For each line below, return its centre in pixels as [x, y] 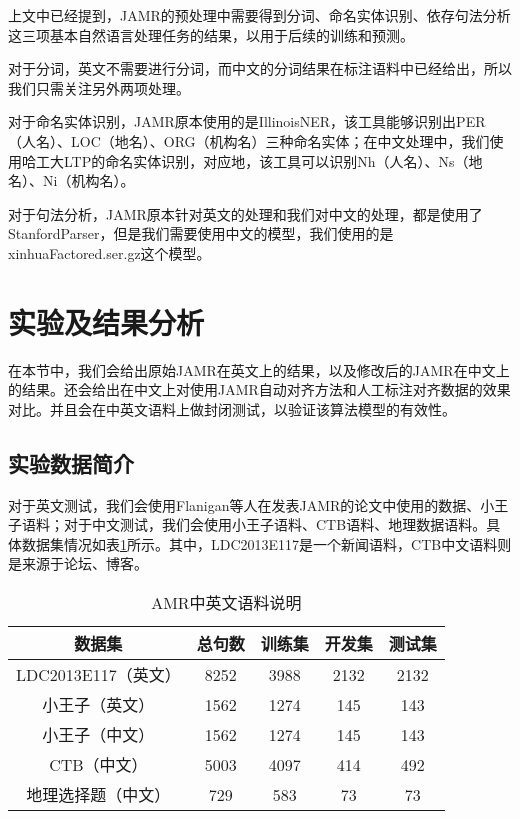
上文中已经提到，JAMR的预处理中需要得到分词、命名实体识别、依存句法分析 [259, 15]
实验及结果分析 [106, 321]
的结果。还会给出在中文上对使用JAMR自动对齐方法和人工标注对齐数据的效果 [259, 389]
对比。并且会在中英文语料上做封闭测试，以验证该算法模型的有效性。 [232, 408]
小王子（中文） [98, 735]
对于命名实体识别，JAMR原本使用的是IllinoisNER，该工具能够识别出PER [247, 121]
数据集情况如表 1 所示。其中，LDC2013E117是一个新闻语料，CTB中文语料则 [266, 543]
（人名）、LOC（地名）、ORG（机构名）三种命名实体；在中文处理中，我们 [249, 140]
